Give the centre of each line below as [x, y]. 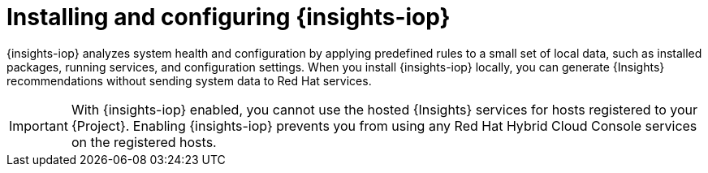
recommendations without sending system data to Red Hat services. [189, 80]
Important [39, 125]
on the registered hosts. [144, 142]
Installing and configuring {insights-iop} [229, 17]
